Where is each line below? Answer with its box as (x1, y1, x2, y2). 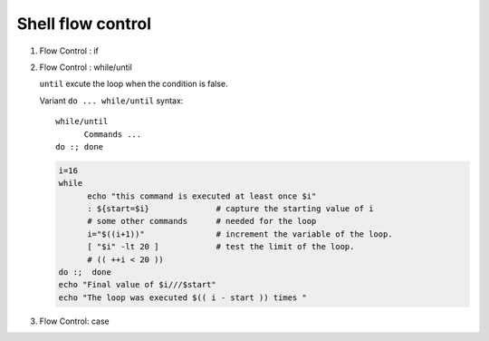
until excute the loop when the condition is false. (39, 78, 228, 90)
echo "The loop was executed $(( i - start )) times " (58, 292, 307, 303)
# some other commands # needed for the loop (87, 216, 317, 227)
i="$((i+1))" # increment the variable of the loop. (87, 229, 393, 239)
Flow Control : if (39, 45, 99, 56)
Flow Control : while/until (39, 62, 133, 73)
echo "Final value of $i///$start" (58, 279, 216, 290)
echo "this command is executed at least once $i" (87, 190, 317, 201)
